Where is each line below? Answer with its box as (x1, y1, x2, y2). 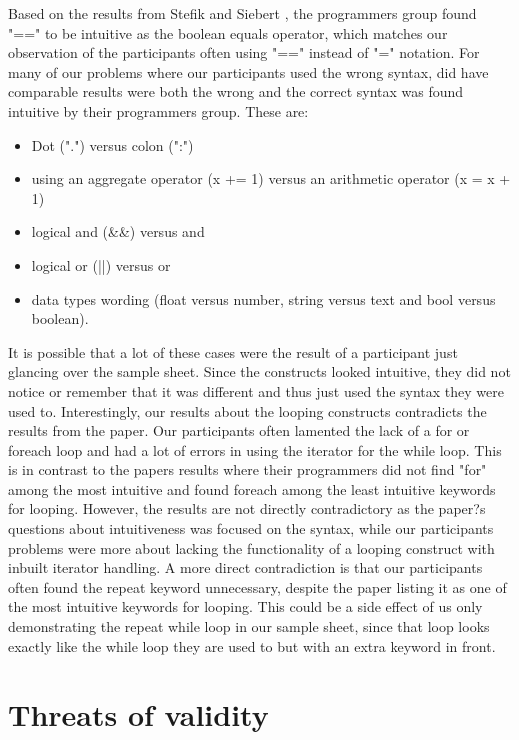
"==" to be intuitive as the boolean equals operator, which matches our (8, 22, 448, 43)
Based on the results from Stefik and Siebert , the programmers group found (8, 3, 477, 23)
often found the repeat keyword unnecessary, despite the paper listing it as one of (8, 576, 507, 597)
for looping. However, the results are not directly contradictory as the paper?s (8, 498, 486, 519)
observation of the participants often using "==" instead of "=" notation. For (8, 42, 480, 63)
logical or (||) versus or (31, 254, 171, 275)
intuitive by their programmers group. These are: (8, 100, 309, 121)
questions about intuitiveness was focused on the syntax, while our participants (8, 518, 494, 539)
